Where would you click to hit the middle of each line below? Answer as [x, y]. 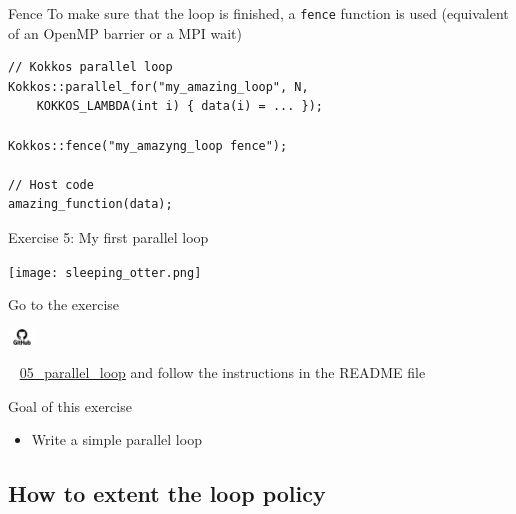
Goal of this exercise [70, 405]
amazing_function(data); [90, 204]
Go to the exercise [64, 304]
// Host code [51, 184]
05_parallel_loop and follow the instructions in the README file [222, 372]
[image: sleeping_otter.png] [105, 272]
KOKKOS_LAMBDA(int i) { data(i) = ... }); [179, 106]
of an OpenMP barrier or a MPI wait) [125, 32]
